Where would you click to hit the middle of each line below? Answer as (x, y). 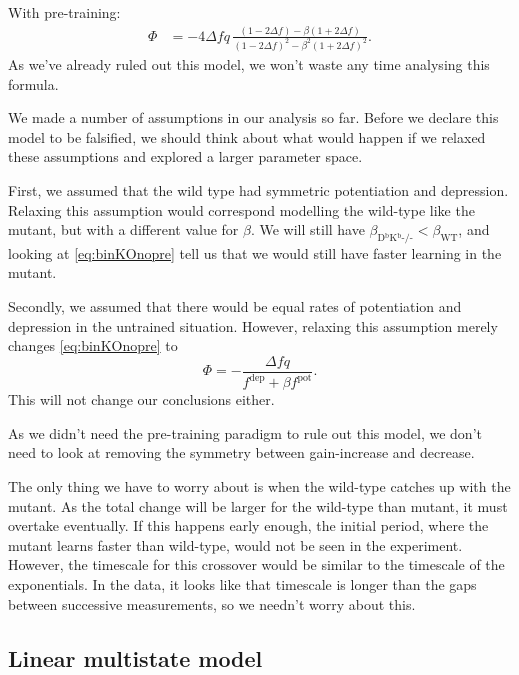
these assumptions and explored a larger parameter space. (185, 156)
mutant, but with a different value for (123, 229)
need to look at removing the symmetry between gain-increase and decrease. (241, 452)
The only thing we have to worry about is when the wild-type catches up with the (259, 486)
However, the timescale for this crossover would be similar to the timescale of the (256, 564)
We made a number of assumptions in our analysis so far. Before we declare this (253, 117)
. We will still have (307, 229)
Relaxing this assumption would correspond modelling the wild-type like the (241, 209)
